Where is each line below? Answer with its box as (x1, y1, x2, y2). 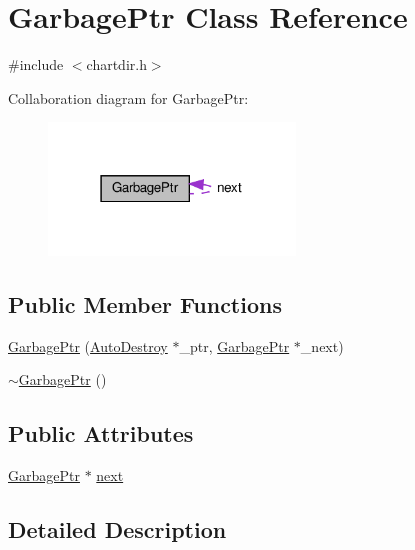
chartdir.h (86, 54, 147, 75)
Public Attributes (8, 418, 194, 449)
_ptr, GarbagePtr (179, 335, 290, 356)
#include (8, 54, 64, 75)
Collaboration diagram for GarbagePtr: (8, 87, 249, 108)
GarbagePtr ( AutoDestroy (8, 335, 168, 356)
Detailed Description (8, 514, 227, 545)
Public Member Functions (8, 288, 282, 319)
